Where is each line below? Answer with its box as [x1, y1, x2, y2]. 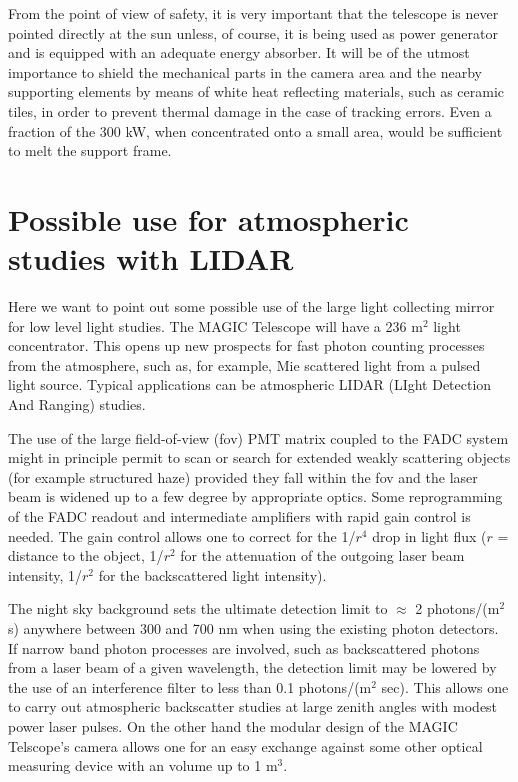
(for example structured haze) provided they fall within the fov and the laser [8, 466, 478, 487]
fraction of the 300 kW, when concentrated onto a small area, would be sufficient [8, 120, 503, 141]
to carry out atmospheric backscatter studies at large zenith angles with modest [8, 696, 498, 717]
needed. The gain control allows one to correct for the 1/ [8, 525, 356, 546]
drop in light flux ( [372, 525, 487, 546]
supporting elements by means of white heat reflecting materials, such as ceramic [8, 81, 505, 102]
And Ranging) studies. [8, 394, 146, 415]
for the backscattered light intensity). [98, 564, 327, 585]
